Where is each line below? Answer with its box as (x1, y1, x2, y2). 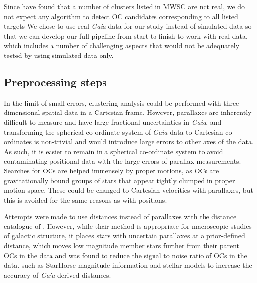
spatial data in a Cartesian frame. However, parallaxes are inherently (42, 107, 252, 117)
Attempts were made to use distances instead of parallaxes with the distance (4, 211, 237, 222)
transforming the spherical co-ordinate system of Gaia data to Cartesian (4, 126, 223, 137)
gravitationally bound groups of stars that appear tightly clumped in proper (4, 175, 235, 185)
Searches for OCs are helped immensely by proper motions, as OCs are (4, 165, 219, 175)
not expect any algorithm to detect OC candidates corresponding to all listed (4, 11, 238, 21)
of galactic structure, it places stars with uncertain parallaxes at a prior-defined (4, 230, 245, 241)
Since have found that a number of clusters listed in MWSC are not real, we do (4, 1, 245, 11)
